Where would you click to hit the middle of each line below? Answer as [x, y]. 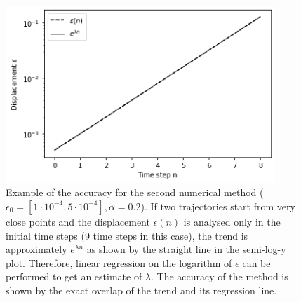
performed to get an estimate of [74, 276]
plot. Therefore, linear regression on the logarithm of [119, 262]
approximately [36, 249]
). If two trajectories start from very [218, 206]
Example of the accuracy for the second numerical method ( [135, 192]
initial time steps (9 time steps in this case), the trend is [127, 235]
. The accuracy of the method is [220, 276]
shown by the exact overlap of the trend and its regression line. [141, 290]
